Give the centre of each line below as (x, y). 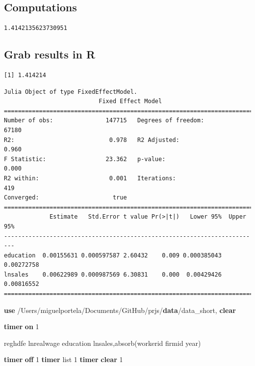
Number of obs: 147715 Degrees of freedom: (104, 121)
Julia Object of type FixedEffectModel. (71, 92)
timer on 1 (22, 326)
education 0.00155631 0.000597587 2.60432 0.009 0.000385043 (113, 255)
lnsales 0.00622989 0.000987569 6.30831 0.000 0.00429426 (113, 274)
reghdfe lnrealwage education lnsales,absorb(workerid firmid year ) (102, 343)
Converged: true (65, 198)
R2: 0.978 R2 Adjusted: (92, 140)
